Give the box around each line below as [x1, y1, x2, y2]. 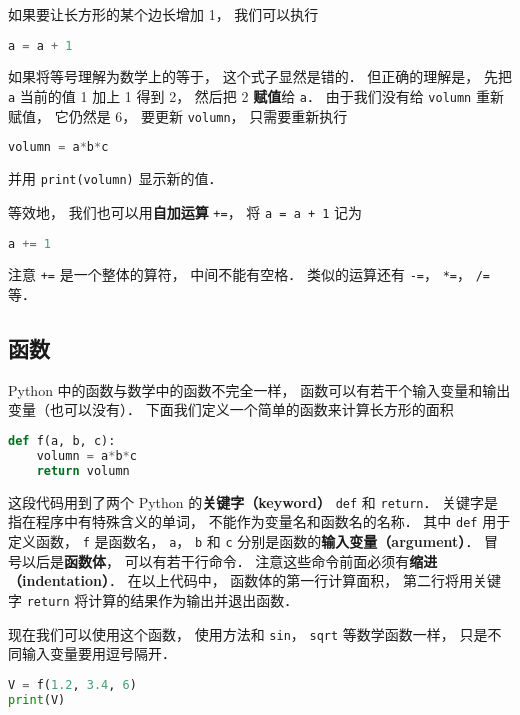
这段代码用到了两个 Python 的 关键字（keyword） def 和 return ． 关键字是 [8, 491, 499, 512]
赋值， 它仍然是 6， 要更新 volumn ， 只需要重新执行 [8, 105, 348, 126]
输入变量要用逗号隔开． [21, 643, 176, 664]
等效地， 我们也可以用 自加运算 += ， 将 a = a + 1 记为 [8, 201, 363, 222]
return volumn [36, 463, 130, 478]
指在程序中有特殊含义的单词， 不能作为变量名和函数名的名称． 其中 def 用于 [8, 511, 511, 532]
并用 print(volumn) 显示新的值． [8, 168, 223, 189]
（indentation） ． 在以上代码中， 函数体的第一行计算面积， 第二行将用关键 [8, 570, 502, 591]
